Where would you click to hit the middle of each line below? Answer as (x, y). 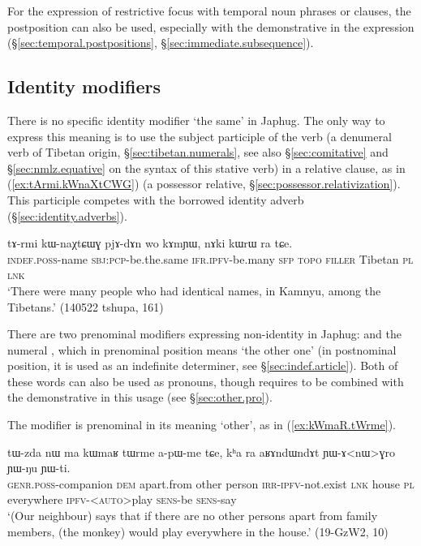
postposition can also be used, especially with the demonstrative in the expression (211, 26)
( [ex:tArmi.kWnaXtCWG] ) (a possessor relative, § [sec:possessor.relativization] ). (204, 184)
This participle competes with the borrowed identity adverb (156, 199)
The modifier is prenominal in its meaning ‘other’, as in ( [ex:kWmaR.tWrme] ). (202, 425)
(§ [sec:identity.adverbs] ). (67, 215)
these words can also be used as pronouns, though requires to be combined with (206, 381)
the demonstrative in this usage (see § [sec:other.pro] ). (140, 397)
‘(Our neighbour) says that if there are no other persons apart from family (193, 516)
